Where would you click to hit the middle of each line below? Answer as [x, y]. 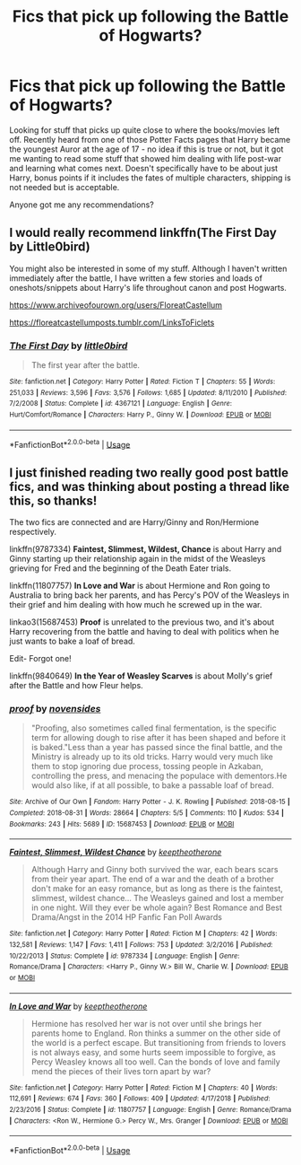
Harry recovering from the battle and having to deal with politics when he [144, 632]
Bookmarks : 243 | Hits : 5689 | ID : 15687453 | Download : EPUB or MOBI [122, 824]
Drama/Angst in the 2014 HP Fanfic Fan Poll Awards [126, 917]
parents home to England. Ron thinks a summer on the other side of [156, 1033]
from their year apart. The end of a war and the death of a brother [153, 879]
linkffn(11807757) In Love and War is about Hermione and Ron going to [140, 586]
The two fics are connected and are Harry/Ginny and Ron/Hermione [134, 522]
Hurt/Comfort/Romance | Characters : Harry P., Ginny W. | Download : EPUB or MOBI [140, 415]
